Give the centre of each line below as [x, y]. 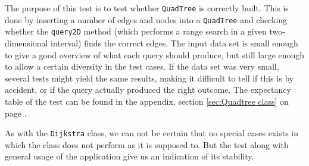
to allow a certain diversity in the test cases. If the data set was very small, [142, 66]
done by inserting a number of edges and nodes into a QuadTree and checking [146, 19]
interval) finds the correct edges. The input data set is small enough [174, 43]
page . [16, 113]
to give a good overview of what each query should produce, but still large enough [155, 54]
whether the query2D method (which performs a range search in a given [136, 31]
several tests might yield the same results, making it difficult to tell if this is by [149, 78]
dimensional [26, 43]
